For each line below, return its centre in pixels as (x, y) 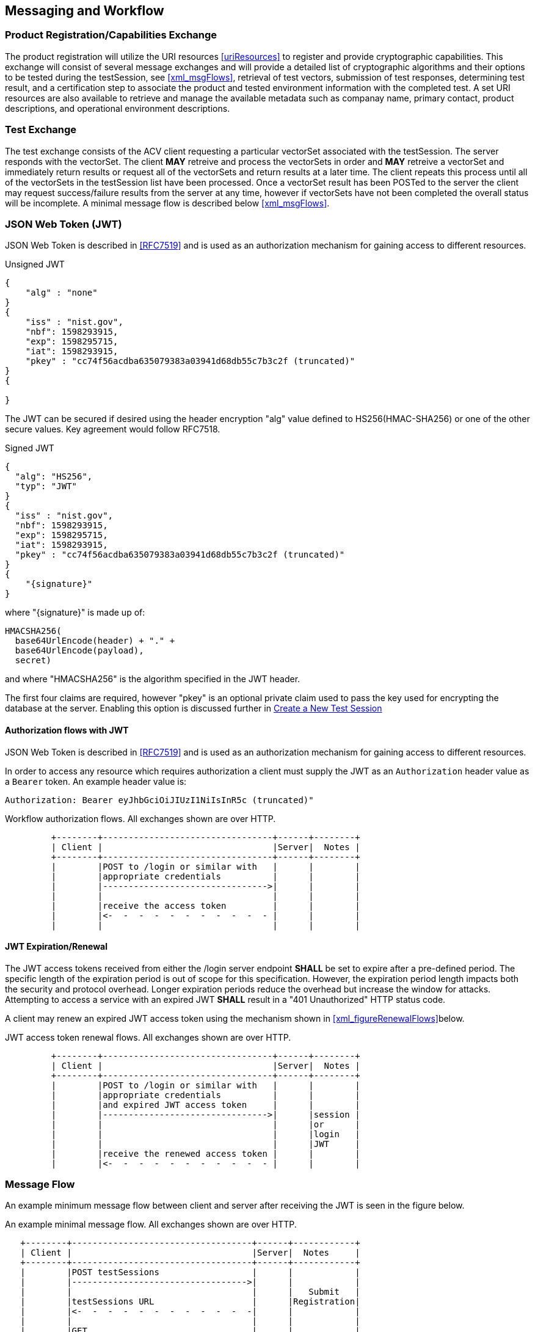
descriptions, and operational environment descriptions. (118, 108)
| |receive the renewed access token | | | (206, 1153)
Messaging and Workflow (85, 11)
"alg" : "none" (61, 293)
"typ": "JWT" (46, 486)
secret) (33, 661)
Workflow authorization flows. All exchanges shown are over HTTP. (140, 818)
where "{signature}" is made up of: (75, 613)
